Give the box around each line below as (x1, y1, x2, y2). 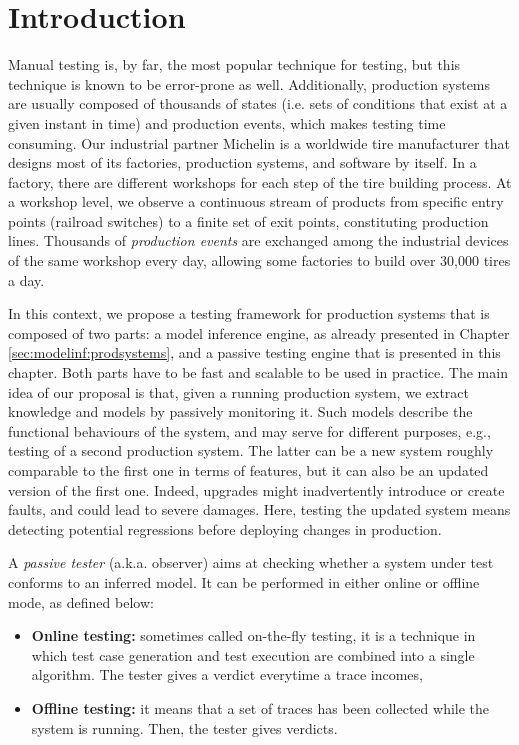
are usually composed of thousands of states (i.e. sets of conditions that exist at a (8, 93, 508, 114)
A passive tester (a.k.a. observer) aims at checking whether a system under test (8, 552, 494, 573)
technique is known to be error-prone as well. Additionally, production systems (8, 73, 491, 94)
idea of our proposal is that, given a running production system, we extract (8, 381, 469, 402)
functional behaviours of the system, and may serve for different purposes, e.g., (8, 420, 491, 441)
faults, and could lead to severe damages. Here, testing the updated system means (8, 499, 511, 520)
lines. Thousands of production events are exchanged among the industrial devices (8, 230, 509, 251)
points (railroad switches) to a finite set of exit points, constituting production (8, 210, 489, 231)
